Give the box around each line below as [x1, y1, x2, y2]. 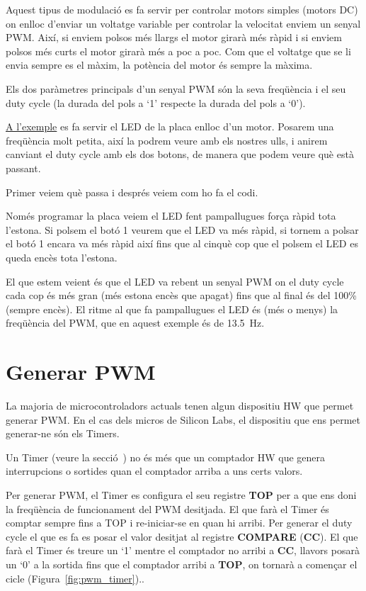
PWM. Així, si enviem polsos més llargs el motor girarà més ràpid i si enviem [6, 30, 342, 45]
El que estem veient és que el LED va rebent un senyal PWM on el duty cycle [6, 274, 344, 288]
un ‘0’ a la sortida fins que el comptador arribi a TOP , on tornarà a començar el [6, 556, 358, 571]
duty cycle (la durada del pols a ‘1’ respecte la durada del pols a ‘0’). [6, 95, 306, 110]
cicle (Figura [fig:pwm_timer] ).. [6, 570, 144, 585]
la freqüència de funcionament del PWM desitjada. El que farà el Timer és [6, 501, 329, 516]
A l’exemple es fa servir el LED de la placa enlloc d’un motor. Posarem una [6, 119, 334, 134]
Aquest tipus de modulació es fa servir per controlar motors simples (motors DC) [6, 2, 358, 16]
